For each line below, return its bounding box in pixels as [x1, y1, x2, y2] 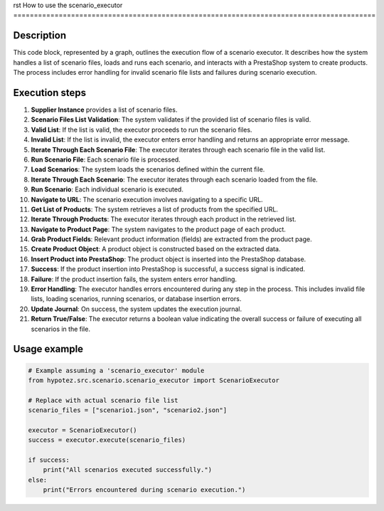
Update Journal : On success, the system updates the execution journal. [31, 305, 242, 313]
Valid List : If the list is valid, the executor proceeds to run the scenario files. [31, 125, 252, 134]
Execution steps [13, 86, 87, 99]
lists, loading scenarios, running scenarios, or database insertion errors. [31, 295, 242, 303]
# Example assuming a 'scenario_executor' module [28, 367, 205, 374]
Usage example [13, 343, 84, 355]
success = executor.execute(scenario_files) [28, 436, 186, 444]
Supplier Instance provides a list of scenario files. [31, 105, 178, 114]
